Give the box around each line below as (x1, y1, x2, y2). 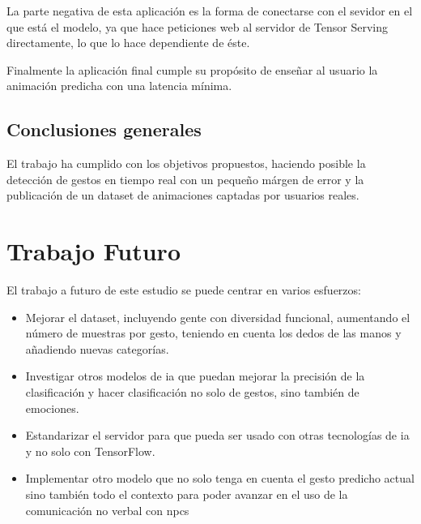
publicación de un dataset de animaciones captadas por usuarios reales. (6, 187, 359, 204)
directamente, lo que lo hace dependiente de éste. (6, 34, 250, 51)
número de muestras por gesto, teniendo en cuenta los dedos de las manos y (25, 324, 402, 341)
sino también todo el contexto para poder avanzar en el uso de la (25, 486, 348, 503)
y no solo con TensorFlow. (25, 442, 155, 459)
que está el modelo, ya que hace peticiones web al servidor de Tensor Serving (6, 18, 388, 35)
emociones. (25, 399, 79, 416)
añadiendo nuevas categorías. (25, 340, 169, 357)
